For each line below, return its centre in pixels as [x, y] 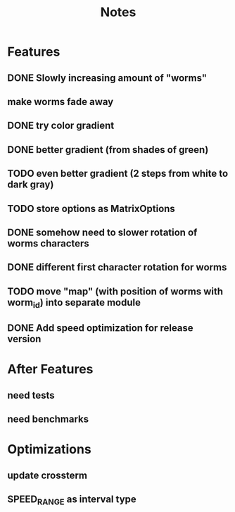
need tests [31, 395]
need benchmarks [48, 419]
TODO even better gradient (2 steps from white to [118, 174]
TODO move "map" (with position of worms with [115, 291]
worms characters [48, 243]
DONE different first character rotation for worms [117, 267]
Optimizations [49, 450]
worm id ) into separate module [74, 303]
